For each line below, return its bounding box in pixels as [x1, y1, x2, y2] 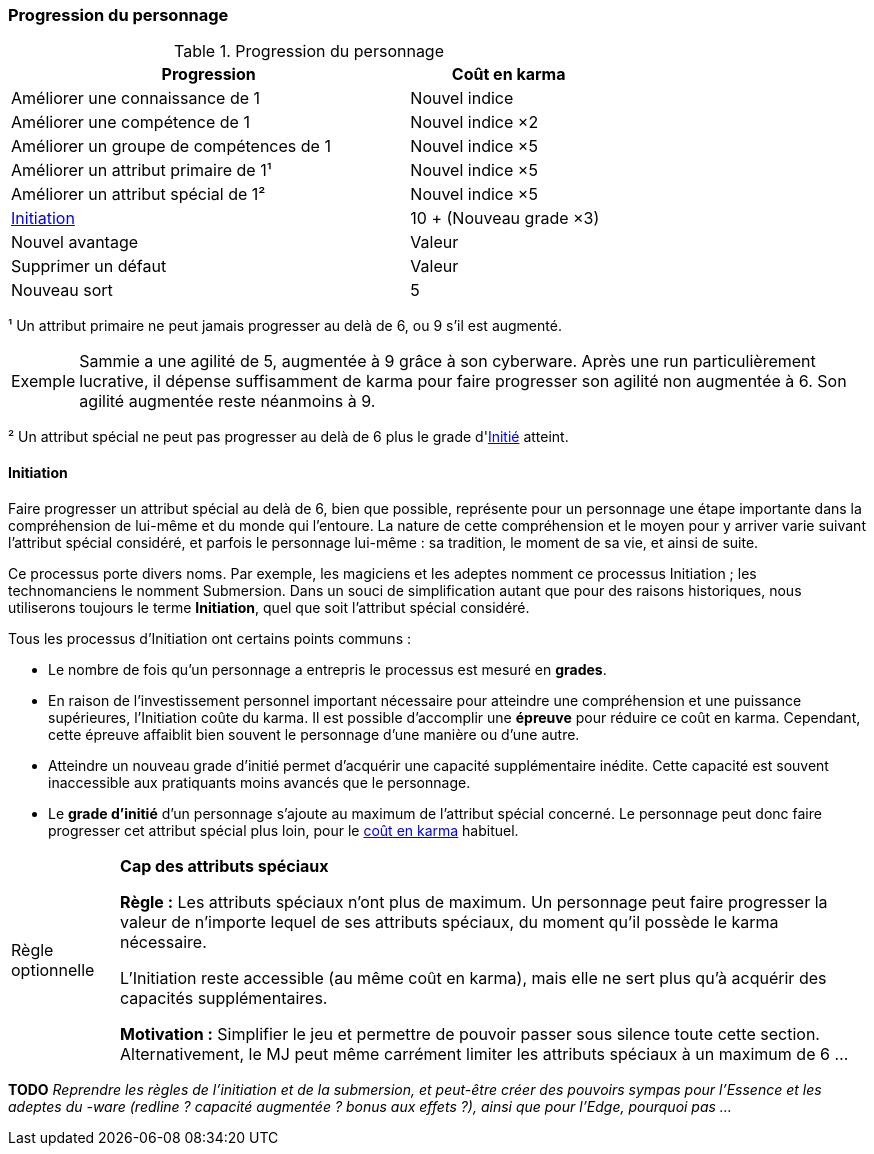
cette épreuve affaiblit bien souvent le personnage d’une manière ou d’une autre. [48, 725, 580, 743]
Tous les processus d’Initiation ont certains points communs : [8, 629, 411, 647]
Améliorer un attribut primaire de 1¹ [11, 160, 272, 181]
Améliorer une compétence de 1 [11, 112, 250, 133]
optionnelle [11, 959, 95, 980]
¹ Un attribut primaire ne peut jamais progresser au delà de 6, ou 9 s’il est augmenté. [8, 317, 562, 335]
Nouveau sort [11, 280, 113, 301]
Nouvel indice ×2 [410, 112, 539, 133]
